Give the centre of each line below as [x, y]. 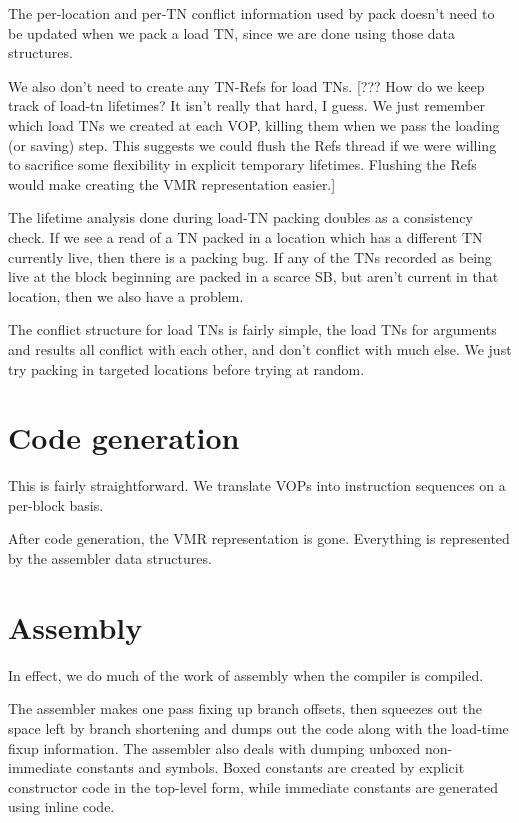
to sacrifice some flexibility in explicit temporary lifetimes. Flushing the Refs [242, 164]
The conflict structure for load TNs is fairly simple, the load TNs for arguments [252, 329]
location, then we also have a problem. [126, 295]
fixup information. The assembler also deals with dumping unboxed [214, 747]
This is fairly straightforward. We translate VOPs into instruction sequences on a [257, 485]
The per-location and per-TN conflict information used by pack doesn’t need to [251, 13]
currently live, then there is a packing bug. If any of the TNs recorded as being [250, 256]
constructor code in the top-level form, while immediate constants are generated [253, 786]
